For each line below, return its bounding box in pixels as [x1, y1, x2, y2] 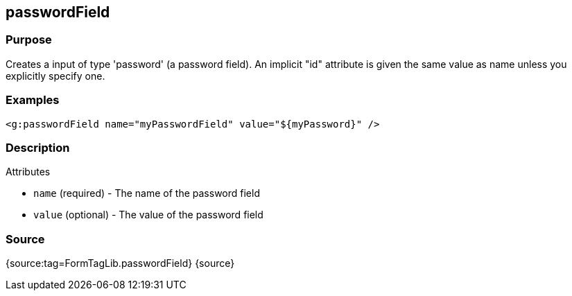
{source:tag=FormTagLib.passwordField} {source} [6, 257, 235, 270]
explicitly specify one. [6, 69, 105, 82]
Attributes [6, 166, 51, 178]
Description [6, 140, 70, 155]
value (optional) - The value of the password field [33, 209, 263, 221]
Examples [6, 93, 60, 107]
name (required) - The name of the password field [33, 187, 260, 200]
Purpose [6, 33, 52, 47]
